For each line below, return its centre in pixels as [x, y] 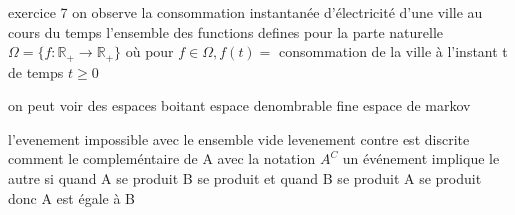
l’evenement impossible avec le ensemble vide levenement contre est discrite [239, 138]
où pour [149, 51]
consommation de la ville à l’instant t [393, 51]
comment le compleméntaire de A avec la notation [162, 158]
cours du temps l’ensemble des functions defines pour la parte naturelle [226, 31]
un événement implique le [421, 158]
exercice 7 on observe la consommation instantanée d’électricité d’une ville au [245, 12]
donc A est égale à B [72, 197]
